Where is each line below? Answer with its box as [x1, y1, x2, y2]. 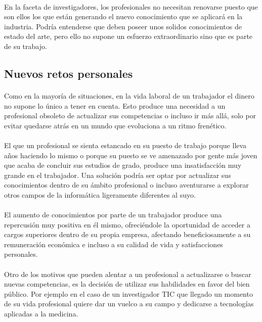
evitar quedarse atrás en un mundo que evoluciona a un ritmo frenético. [4, 120, 227, 130]
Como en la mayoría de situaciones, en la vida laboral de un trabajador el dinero [4, 90, 254, 101]
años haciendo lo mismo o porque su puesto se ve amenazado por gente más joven [4, 150, 257, 160]
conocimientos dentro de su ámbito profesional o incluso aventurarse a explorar [4, 179, 249, 190]
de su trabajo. [4, 40, 47, 51]
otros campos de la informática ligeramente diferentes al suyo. [4, 189, 196, 200]
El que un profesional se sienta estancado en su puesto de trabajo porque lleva [4, 140, 247, 150]
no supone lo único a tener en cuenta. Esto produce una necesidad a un [4, 100, 226, 111]
